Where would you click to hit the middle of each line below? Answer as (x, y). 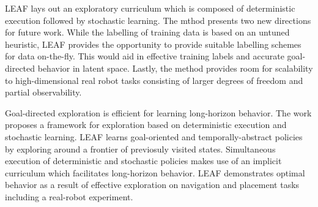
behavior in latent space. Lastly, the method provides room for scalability (175, 68)
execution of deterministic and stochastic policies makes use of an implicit (143, 161)
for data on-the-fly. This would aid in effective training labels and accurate (145, 56)
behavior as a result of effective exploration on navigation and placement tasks (152, 185)
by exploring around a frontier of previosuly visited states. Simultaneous (140, 149)
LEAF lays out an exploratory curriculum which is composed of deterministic (150, 8)
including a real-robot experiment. (69, 196)
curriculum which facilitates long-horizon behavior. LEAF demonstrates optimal (155, 172)
